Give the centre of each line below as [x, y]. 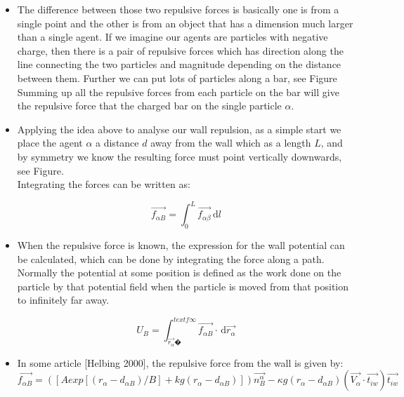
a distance [117, 143]
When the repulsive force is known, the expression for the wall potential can [181, 245]
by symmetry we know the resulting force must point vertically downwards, [180, 156]
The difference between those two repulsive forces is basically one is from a [178, 9]
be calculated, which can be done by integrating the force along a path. [171, 258]
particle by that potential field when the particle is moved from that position [183, 286]
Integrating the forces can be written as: [104, 184]
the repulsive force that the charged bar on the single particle [149, 106]
